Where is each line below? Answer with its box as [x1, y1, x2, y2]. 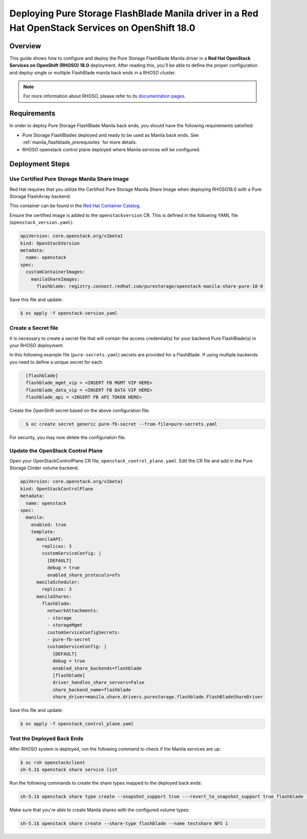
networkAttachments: [47, 608, 99, 614]
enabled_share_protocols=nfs [47, 572, 120, 578]
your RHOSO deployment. [9, 343, 64, 349]
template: [31, 529, 56, 535]
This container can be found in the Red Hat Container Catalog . [9, 203, 141, 209]
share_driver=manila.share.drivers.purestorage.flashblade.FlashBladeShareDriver [52, 694, 264, 700]
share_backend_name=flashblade [52, 687, 131, 692]
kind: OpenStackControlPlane [20, 486, 94, 492]
